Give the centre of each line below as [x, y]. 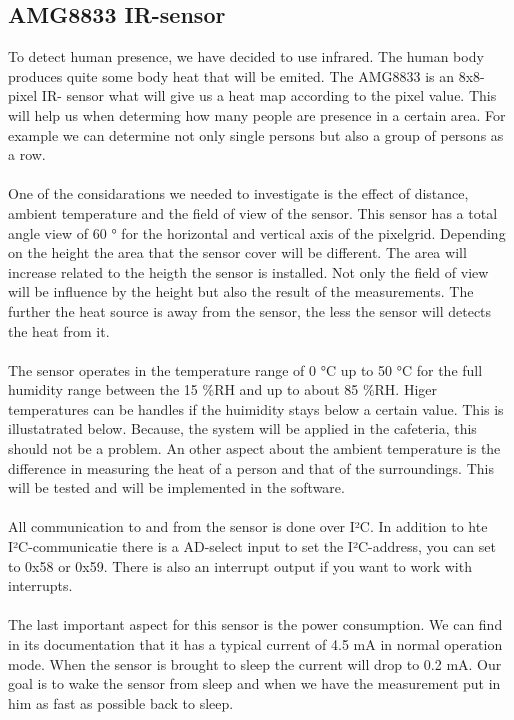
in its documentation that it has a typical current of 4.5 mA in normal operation [255, 644]
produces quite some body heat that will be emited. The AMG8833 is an [231, 75]
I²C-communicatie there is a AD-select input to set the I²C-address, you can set [252, 546]
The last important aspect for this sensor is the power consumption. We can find [255, 624]
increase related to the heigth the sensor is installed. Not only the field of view [248, 271]
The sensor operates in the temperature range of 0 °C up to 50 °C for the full [245, 369]
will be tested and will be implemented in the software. [176, 487]
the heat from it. [59, 330]
